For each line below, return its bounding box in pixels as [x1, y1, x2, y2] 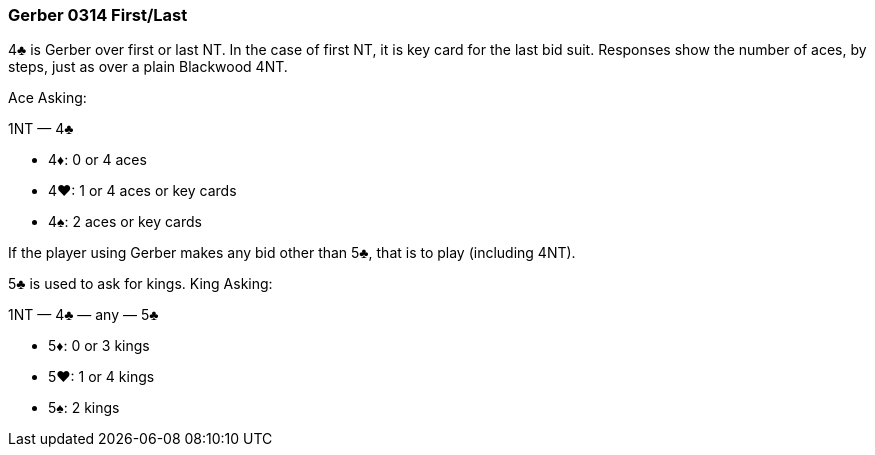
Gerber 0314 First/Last [8, 5, 188, 25]
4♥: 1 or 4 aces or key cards [48, 182, 237, 200]
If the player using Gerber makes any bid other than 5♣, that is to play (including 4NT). [8, 244, 576, 262]
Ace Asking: [8, 89, 87, 107]
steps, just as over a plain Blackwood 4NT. [8, 58, 288, 76]
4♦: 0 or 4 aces [48, 151, 147, 169]
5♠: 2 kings [48, 399, 120, 417]
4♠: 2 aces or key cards [48, 213, 202, 231]
